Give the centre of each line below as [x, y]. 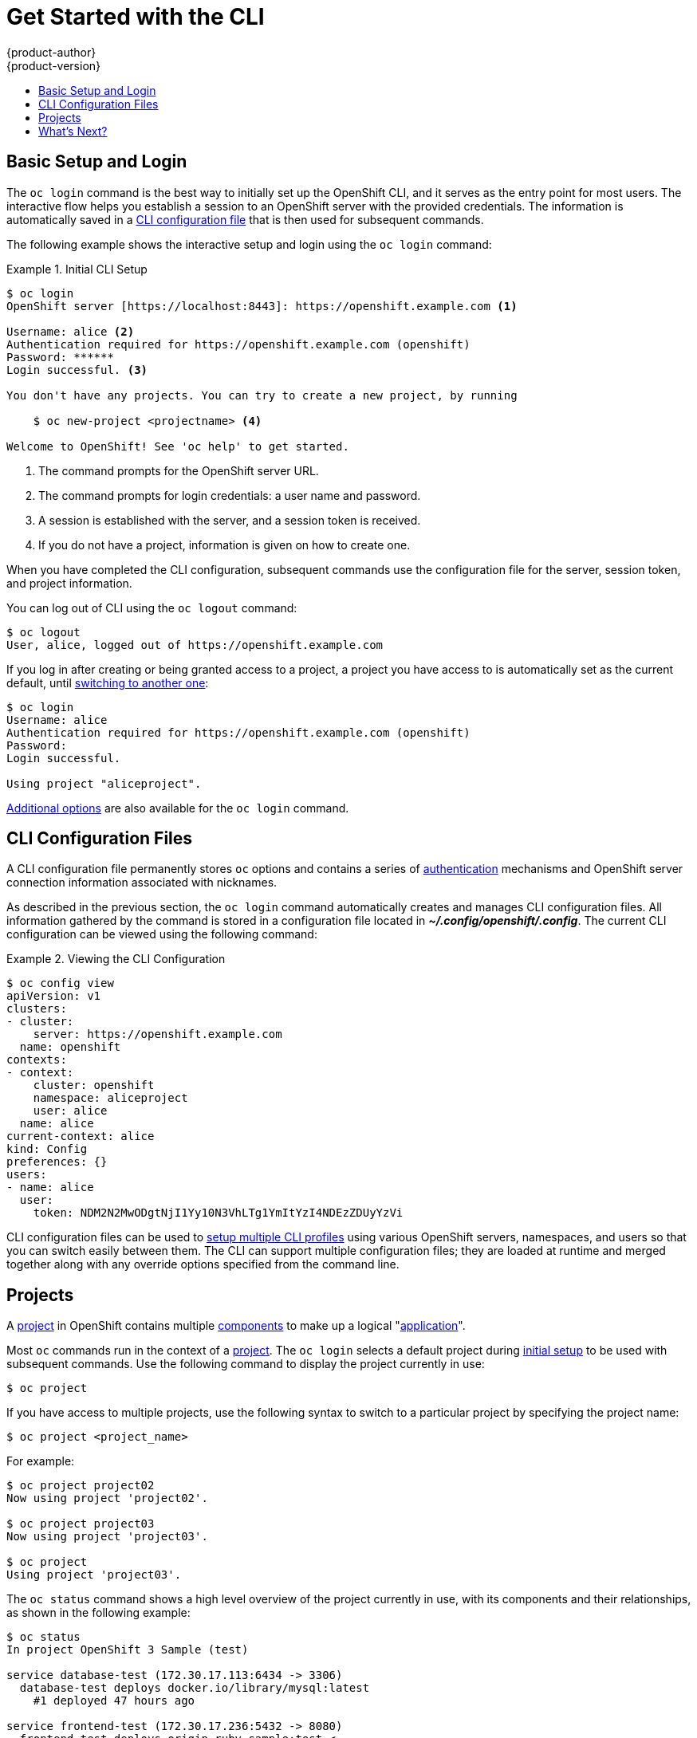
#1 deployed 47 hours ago [114, 1701]
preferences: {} [57, 1162]
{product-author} [51, 52]
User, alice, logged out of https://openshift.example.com [195, 645]
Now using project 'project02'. [107, 1498]
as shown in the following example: [98, 1613]
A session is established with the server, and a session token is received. [230, 520]
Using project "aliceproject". [104, 783]
